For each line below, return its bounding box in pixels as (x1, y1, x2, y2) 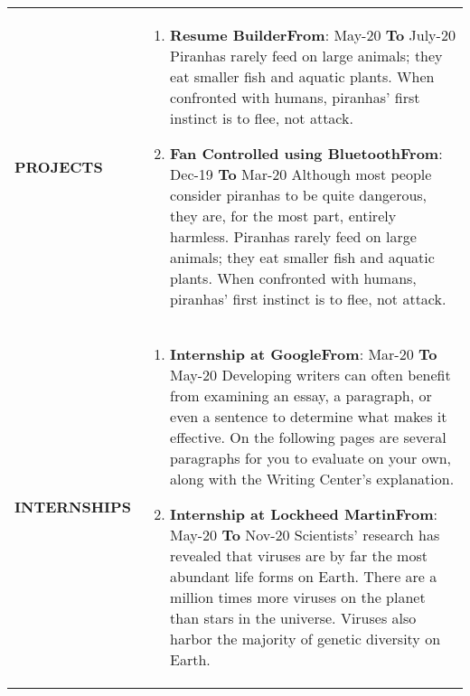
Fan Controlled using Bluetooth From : (170, 143, 443, 164)
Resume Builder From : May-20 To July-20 (170, 24, 456, 45)
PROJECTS (14, 156, 103, 177)
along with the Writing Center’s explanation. (170, 468, 455, 489)
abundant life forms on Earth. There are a (170, 566, 437, 587)
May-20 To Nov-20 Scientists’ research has (170, 524, 440, 545)
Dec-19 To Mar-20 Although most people (170, 164, 432, 184)
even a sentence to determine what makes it (170, 406, 447, 427)
